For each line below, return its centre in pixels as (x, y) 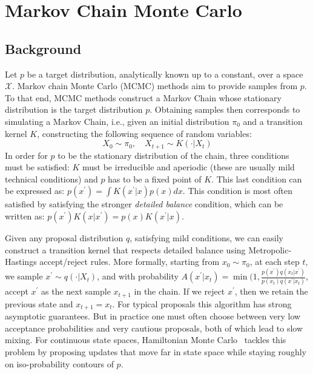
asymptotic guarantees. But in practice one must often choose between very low (153, 316)
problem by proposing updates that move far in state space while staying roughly (156, 352)
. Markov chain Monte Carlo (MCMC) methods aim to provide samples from (155, 86)
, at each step (275, 262)
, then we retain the (271, 291)
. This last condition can (257, 179)
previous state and (39, 303)
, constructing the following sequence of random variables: (144, 133)
